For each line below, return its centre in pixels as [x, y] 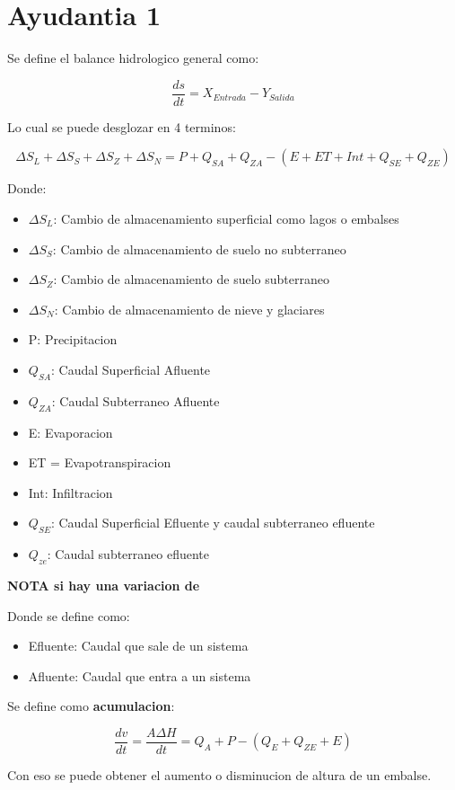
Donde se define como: [69, 615]
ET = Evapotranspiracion [100, 462]
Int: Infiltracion [70, 492]
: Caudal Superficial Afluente [131, 369]
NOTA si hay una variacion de [104, 585]
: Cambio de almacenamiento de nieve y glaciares [189, 309]
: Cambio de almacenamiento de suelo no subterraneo [199, 249]
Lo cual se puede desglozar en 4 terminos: [122, 126]
